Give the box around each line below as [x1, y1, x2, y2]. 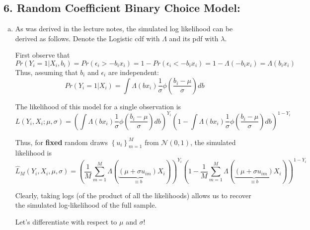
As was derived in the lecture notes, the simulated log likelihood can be [15, 23, 233, 34]
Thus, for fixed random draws [15, 137, 108, 147]
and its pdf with [169, 33, 219, 43]
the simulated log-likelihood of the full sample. [15, 200, 157, 210]
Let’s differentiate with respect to [15, 216, 117, 227]
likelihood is [15, 148, 52, 158]
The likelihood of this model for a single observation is [15, 101, 181, 111]
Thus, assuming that [15, 67, 78, 77]
